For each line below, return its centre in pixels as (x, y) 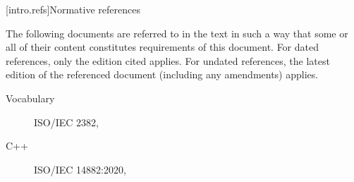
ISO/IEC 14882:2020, (80, 169)
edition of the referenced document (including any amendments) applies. (162, 74)
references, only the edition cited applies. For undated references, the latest (168, 60)
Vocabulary (30, 98)
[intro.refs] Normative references (73, 9)
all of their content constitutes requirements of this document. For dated (162, 47)
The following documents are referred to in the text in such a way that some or (177, 33)
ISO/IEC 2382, (66, 122)
